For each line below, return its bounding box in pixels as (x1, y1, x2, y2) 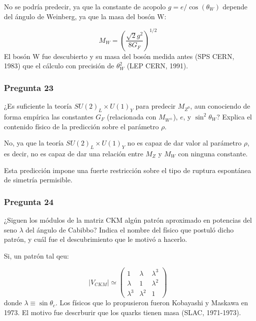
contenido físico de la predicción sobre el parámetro (4, 121, 159, 131)
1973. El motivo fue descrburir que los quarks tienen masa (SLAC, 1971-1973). (4, 307, 241, 317)
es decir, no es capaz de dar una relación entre (4, 148, 143, 159)
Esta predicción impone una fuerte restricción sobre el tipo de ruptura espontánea (4, 165, 252, 175)
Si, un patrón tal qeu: (4, 250, 69, 261)
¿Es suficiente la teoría (4, 101, 72, 111)
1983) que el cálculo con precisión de (4, 60, 114, 71)
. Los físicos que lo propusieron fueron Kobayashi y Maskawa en (55, 297, 248, 308)
